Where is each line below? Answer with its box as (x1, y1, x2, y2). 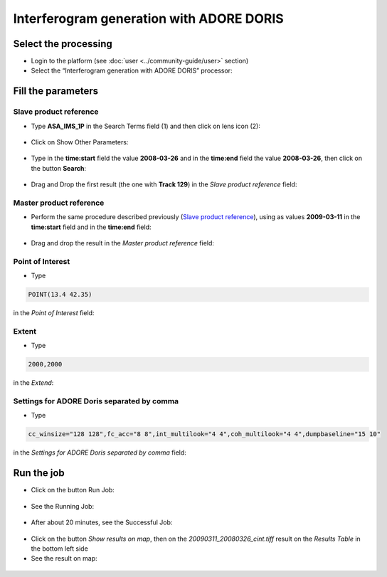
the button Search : (31, 164, 87, 172)
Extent (13, 326, 37, 336)
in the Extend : (13, 379, 54, 387)
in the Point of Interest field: (13, 309, 95, 317)
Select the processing (13, 38, 113, 50)
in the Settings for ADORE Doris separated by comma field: (13, 448, 186, 457)
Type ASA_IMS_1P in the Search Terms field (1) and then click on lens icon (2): (31, 122, 261, 130)
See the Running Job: (31, 502, 95, 510)
